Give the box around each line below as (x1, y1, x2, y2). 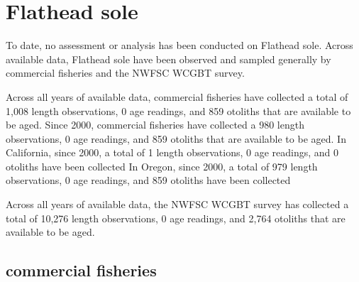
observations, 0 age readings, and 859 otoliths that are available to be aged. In (6, 131, 346, 146)
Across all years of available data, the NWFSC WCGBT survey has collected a (6, 197, 349, 212)
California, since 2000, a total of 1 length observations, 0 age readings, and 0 (6, 145, 339, 160)
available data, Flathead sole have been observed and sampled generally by (6, 51, 331, 66)
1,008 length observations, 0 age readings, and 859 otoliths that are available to (6, 103, 351, 118)
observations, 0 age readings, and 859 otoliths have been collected (6, 173, 291, 188)
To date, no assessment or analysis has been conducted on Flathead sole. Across (6, 38, 353, 53)
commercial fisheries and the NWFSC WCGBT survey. (6, 65, 245, 80)
